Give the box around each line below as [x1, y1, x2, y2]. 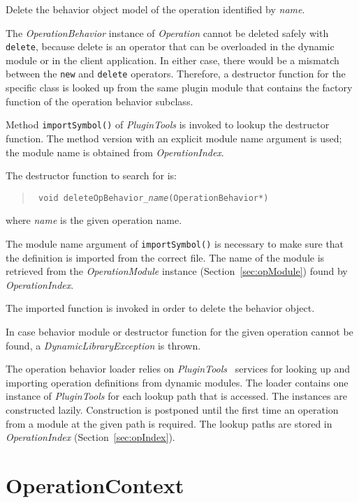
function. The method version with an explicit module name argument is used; [6, 130, 342, 145]
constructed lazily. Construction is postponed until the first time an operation [6, 402, 339, 416]
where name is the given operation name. [6, 213, 182, 227]
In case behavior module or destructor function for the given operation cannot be [6, 324, 353, 338]
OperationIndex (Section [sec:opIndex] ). [6, 430, 175, 444]
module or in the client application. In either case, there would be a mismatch [6, 52, 339, 67]
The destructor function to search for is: [6, 168, 177, 183]
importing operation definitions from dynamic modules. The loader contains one [6, 375, 349, 389]
